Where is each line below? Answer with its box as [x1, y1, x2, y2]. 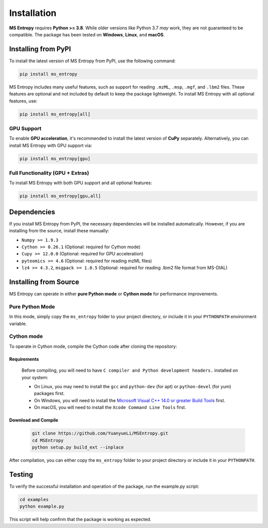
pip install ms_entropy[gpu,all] [19, 193, 101, 199]
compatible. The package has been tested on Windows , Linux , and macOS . [9, 31, 165, 37]
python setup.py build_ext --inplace [32, 444, 124, 450]
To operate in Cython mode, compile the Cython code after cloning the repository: [9, 343, 177, 349]
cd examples [19, 497, 49, 502]
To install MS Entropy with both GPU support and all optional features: [9, 180, 152, 186]
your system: [21, 374, 49, 380]
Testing [9, 470, 33, 479]
